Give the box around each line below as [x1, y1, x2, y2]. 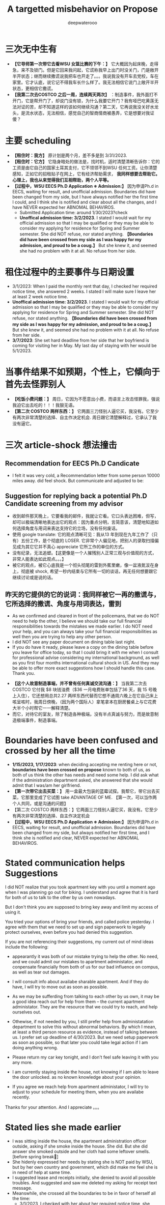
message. [12, 1185, 32, 1191]
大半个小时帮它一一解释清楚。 [12, 705, 73, 711]
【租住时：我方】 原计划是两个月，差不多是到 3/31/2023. [12, 152, 128, 158]
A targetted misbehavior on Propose [7, 3, 158, 15]
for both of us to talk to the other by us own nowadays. [5, 894, 116, 900]
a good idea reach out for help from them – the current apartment [12, 999, 145, 1004]
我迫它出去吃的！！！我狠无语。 [12, 402, 77, 408]
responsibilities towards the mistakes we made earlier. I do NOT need [12, 623, 153, 630]
